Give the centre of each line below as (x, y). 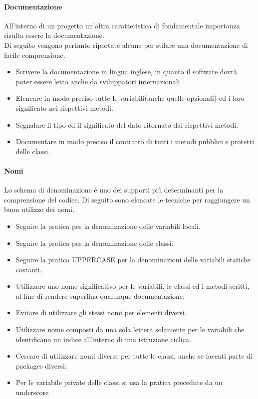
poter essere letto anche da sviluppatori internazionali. (99, 81)
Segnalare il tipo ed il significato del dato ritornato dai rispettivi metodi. (127, 124)
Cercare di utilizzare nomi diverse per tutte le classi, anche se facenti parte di (134, 356)
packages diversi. (41, 365)
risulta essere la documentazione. (54, 35)
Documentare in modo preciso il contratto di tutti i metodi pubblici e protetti (135, 141)
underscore (32, 392)
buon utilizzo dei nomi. (39, 209)
